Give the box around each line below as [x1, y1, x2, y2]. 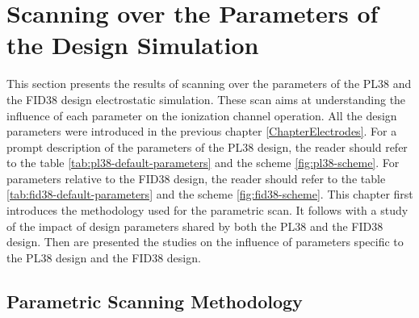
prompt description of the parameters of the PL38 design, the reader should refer [6, 138, 408, 155]
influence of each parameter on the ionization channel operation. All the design [6, 107, 397, 123]
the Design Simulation [6, 28, 259, 61]
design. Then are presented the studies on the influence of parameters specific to [6, 233, 404, 250]
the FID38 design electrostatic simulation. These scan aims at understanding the [6, 90, 406, 107]
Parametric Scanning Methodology [6, 288, 303, 313]
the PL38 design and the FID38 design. [6, 249, 201, 266]
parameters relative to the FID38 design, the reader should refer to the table [6, 169, 386, 186]
